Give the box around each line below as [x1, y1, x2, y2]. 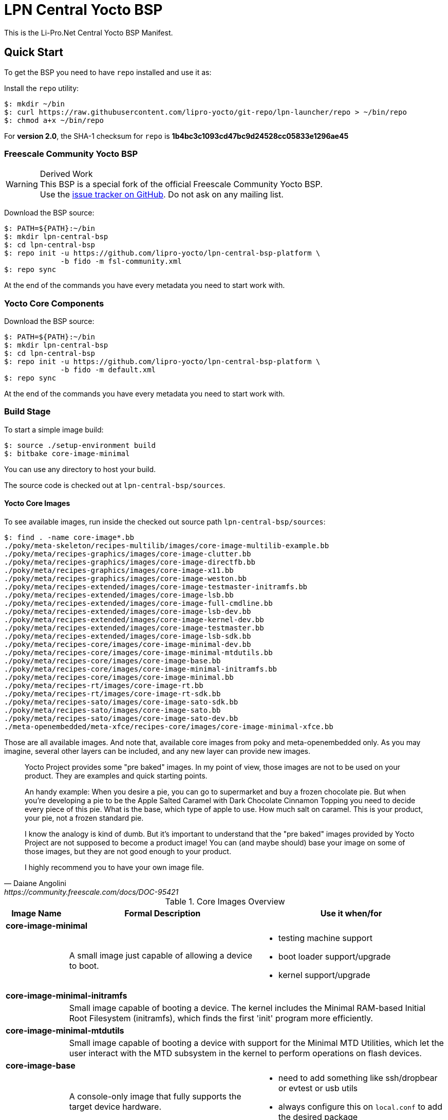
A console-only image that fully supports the [69, 1091, 241, 1102]
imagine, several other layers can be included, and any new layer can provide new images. [4, 747, 310, 756]
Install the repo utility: [4, 83, 79, 93]
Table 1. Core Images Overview [165, 896, 285, 907]
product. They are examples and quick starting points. [25, 771, 208, 781]
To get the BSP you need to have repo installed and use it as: [4, 67, 212, 77]
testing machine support [278, 933, 372, 944]
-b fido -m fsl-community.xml [60, 257, 182, 266]
